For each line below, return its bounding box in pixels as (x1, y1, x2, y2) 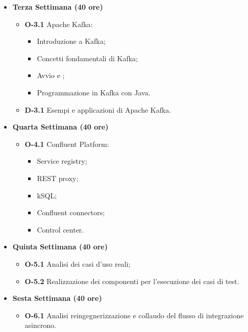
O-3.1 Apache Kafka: (24, 18, 93, 29)
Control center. (37, 224, 84, 235)
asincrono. (24, 320, 57, 330)
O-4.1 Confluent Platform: (24, 138, 109, 149)
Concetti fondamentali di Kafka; (37, 53, 138, 63)
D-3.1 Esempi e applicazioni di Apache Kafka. (24, 104, 171, 115)
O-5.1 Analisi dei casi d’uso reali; (24, 258, 131, 269)
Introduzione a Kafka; (37, 36, 106, 46)
